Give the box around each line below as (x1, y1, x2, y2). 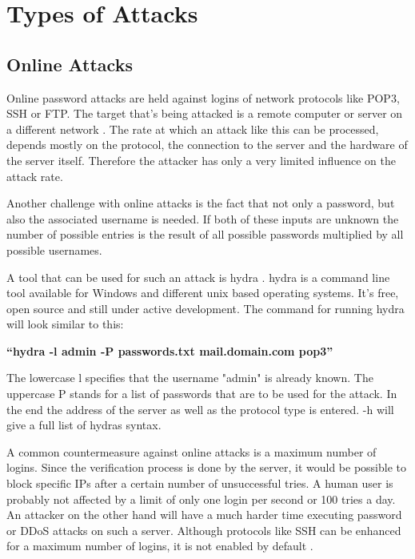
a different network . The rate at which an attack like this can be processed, (6, 120, 379, 137)
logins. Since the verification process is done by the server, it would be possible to (6, 459, 407, 476)
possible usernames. (6, 241, 102, 258)
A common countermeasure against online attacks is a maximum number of (6, 443, 377, 460)
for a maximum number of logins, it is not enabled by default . (6, 537, 313, 554)
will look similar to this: (6, 316, 124, 332)
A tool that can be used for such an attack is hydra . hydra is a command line (6, 268, 390, 285)
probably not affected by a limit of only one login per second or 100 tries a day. (6, 490, 396, 507)
